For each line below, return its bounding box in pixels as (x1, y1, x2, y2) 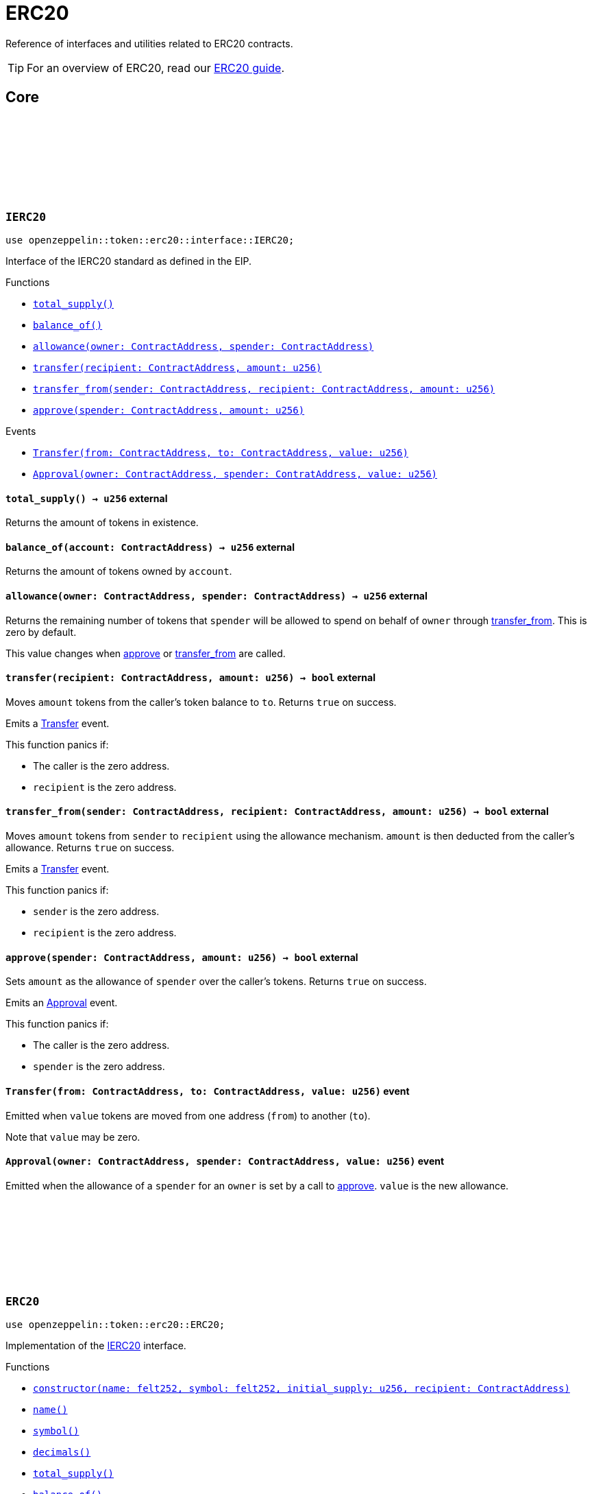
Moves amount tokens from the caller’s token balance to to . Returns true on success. (5, 696, 397, 708)
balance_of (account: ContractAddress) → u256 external (5, 541, 295, 553)
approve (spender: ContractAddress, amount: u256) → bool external (5, 951, 358, 963)
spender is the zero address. (33, 1060, 165, 1073)
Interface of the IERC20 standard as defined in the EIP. (5, 254, 252, 267)
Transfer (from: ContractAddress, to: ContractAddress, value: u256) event (5, 1084, 410, 1097)
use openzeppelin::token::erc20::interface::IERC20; (5, 234, 295, 246)
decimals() (33, 1447, 91, 1458)
